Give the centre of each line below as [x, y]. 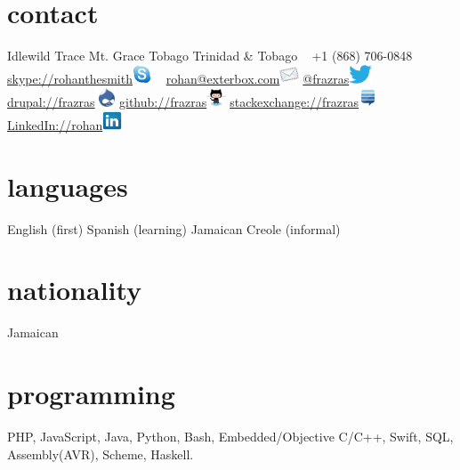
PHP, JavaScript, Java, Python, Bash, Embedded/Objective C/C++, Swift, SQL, [230, 437]
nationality [75, 290]
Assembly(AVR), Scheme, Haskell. [101, 454]
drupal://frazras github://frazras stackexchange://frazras [183, 101]
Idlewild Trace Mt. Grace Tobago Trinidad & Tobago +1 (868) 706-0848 [210, 56]
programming [91, 394]
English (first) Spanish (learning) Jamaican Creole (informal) [174, 228]
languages [68, 186]
